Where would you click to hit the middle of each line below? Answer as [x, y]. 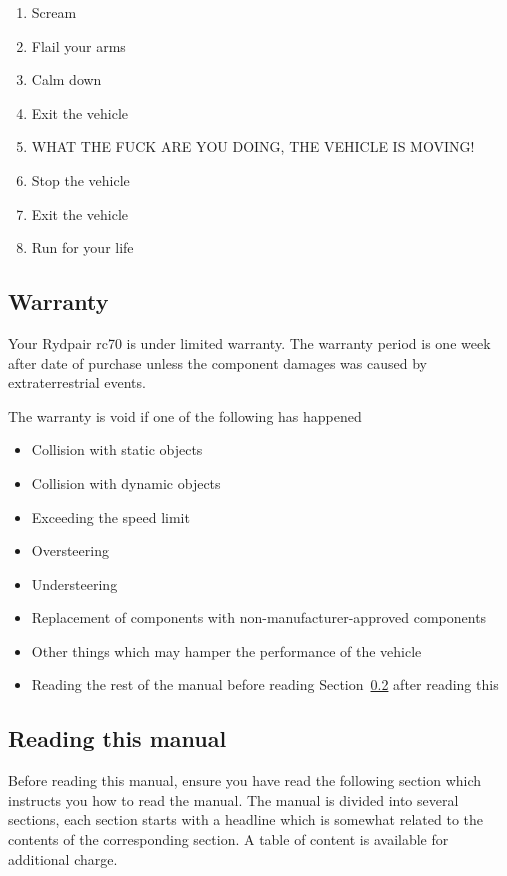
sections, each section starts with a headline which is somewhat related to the [245, 819]
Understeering [74, 583]
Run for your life [82, 247]
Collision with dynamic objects [126, 482]
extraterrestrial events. [77, 382]
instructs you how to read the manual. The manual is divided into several [233, 799]
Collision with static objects [117, 449]
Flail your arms [78, 45]
